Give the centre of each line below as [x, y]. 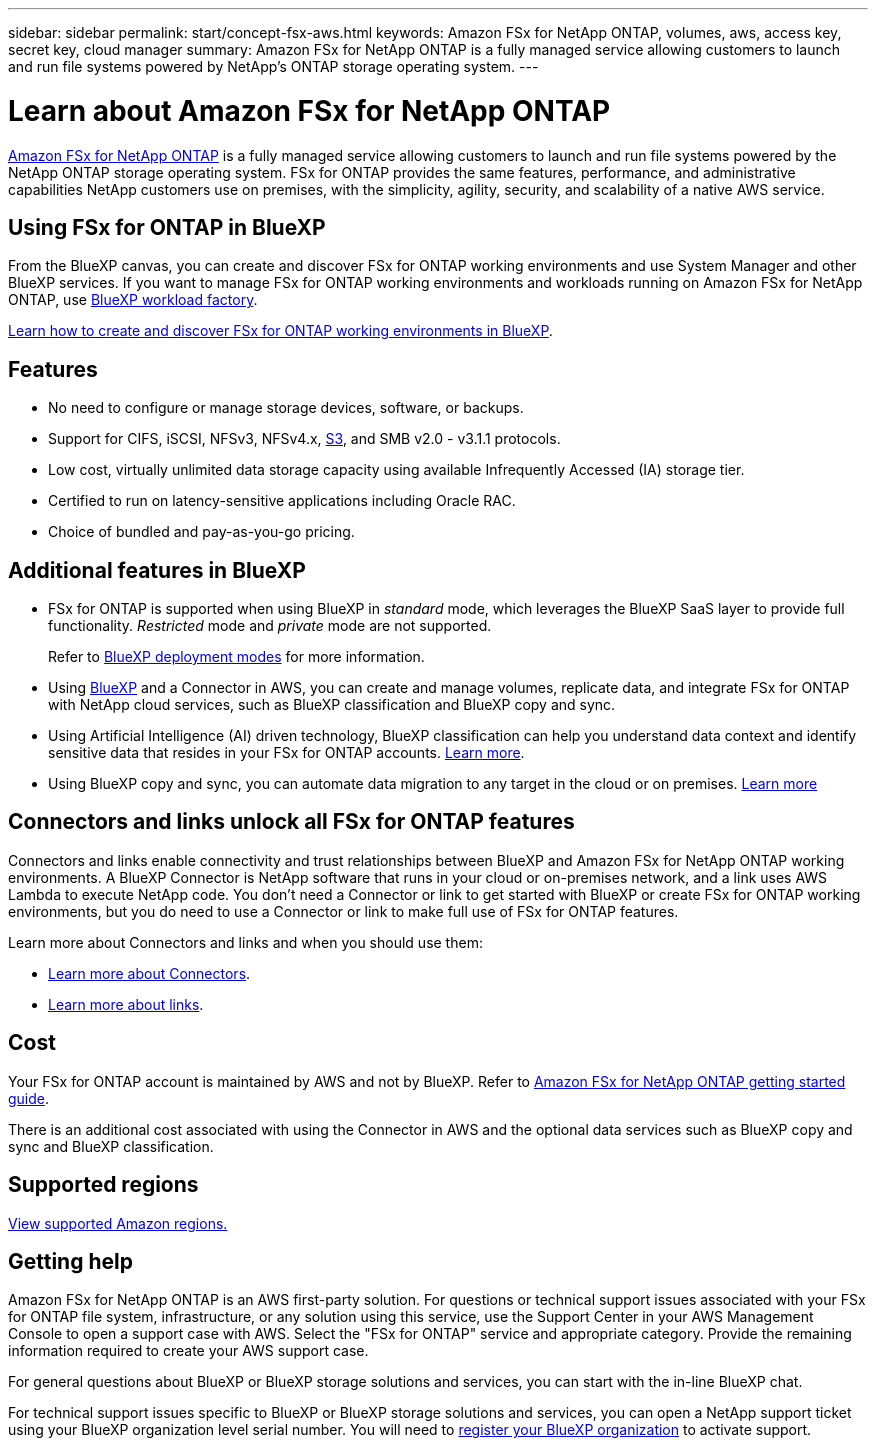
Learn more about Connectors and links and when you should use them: [245, 942]
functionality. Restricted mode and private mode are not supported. [270, 626]
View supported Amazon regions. [118, 1223]
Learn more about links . [126, 1004]
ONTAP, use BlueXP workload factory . [133, 300]
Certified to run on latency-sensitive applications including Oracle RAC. [282, 501]
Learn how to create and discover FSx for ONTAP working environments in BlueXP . [280, 331]
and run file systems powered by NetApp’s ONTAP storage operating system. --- [273, 66]
